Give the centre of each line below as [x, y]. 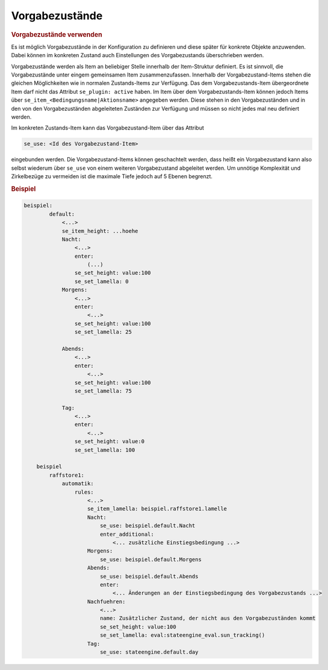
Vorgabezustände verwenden [57, 34]
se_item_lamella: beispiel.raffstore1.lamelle [157, 509]
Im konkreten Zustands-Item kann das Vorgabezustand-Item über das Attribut [107, 128]
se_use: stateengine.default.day [149, 652]
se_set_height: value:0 [109, 442]
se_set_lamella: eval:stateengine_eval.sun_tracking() [182, 635]
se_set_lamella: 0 [101, 281]
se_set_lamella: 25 [103, 332]
